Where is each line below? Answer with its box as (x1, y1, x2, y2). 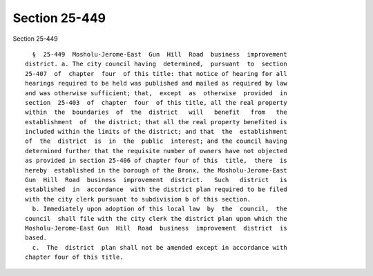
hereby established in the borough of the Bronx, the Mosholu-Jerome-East (25, 166, 287, 174)
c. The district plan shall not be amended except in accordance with (32, 244, 287, 251)
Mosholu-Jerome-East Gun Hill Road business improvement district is (25, 224, 287, 232)
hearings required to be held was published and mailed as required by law (25, 79, 287, 88)
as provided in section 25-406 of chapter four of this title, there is (25, 157, 287, 165)
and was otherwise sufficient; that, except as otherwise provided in (25, 89, 287, 97)
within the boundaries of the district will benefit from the (25, 108, 287, 117)
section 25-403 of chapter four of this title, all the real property (25, 99, 287, 106)
